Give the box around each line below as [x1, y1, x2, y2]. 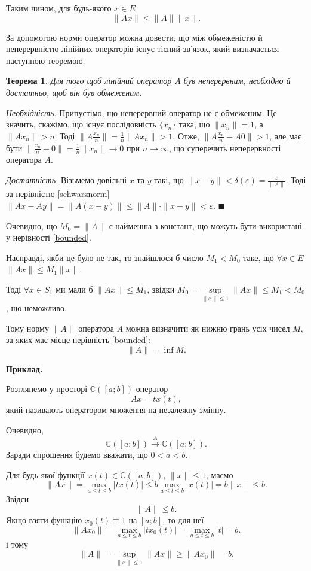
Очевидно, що [6, 219, 57, 232]
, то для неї [162, 514, 204, 526]
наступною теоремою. [6, 54, 85, 66]
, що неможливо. [6, 302, 67, 314]
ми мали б [56, 283, 93, 295]
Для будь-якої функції [6, 468, 85, 481]
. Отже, [173, 129, 199, 142]
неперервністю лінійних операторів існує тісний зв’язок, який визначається [6, 42, 279, 55]
